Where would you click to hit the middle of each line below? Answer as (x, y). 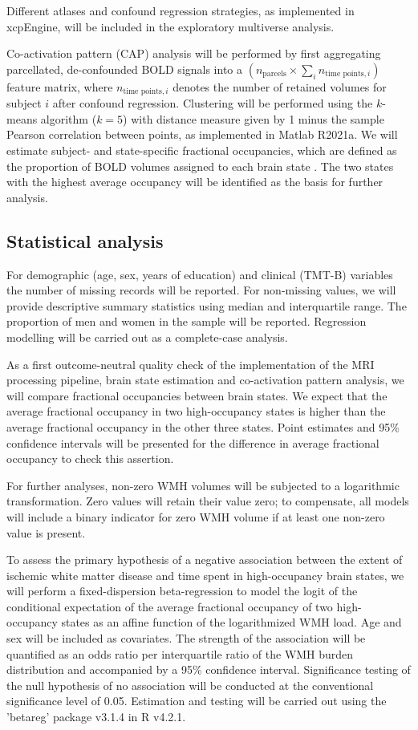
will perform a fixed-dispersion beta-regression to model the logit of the (182, 591)
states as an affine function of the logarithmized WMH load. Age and (231, 622)
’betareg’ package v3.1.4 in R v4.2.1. (96, 717)
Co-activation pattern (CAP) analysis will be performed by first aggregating (194, 53)
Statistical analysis (85, 240)
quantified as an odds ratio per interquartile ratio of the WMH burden (180, 653)
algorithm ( (69, 118)
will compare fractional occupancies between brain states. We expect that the (197, 395)
